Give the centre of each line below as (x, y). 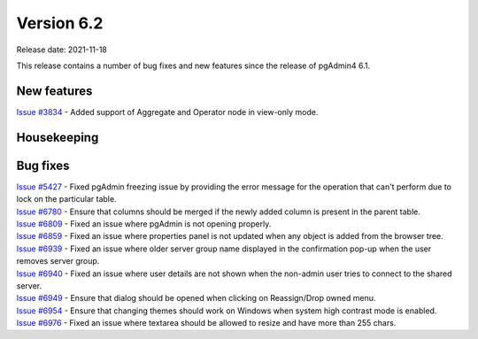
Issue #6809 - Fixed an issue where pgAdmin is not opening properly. (144, 223)
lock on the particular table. (66, 199)
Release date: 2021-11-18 (62, 50)
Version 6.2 (60, 23)
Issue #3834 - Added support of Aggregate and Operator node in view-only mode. (167, 112)
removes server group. (58, 261)
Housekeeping (58, 137)
